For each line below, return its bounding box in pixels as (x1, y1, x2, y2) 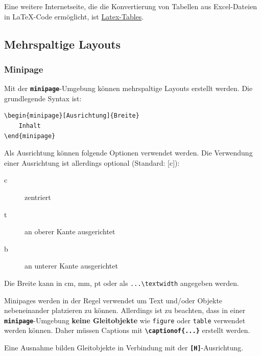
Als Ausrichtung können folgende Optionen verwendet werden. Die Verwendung (4, 147, 253, 158)
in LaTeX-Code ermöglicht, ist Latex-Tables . (4, 11, 144, 21)
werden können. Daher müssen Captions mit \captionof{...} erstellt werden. (4, 325, 250, 336)
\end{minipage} (4, 132, 56, 140)
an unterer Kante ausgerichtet (25, 260, 118, 271)
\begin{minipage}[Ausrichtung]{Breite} (4, 112, 139, 120)
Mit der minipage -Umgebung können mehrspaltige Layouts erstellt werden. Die (4, 83, 253, 94)
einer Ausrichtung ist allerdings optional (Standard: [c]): (4, 157, 180, 168)
